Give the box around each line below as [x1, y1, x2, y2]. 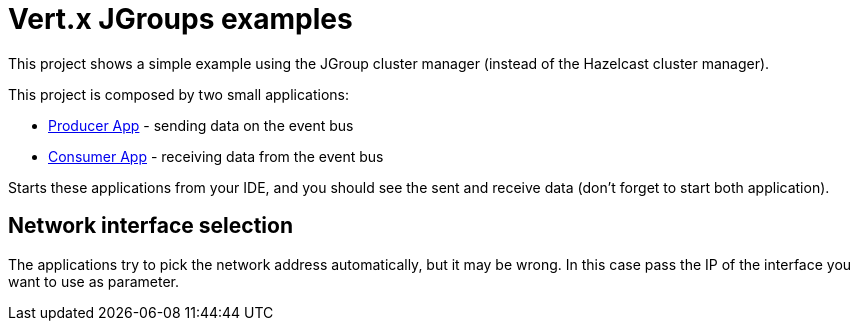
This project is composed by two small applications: [8, 85, 350, 103]
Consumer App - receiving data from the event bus [48, 147, 384, 165]
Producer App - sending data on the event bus [48, 116, 354, 134]
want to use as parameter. [8, 272, 180, 290]
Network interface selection [8, 213, 293, 239]
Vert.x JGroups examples [8, 2, 353, 36]
